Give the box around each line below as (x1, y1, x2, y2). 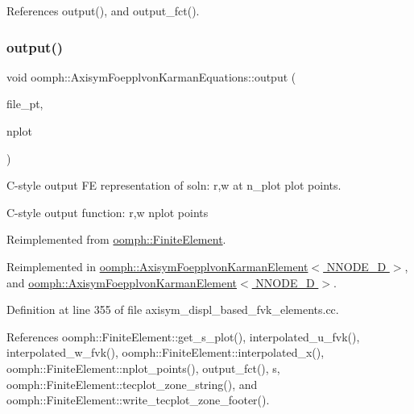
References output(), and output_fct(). (6, 2, 200, 19)
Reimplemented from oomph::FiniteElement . (6, 231, 226, 248)
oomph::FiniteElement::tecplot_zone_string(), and (6, 375, 258, 392)
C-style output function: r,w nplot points (6, 203, 209, 220)
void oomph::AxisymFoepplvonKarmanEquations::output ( (6, 68, 296, 85)
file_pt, (6, 95, 43, 112)
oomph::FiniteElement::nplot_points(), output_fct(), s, (6, 359, 280, 376)
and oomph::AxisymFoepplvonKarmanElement (6, 274, 238, 291)
